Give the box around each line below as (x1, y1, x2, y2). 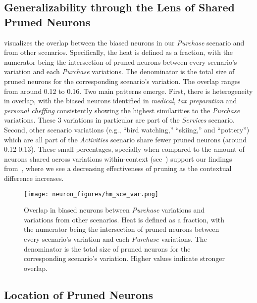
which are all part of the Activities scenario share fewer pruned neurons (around (4, 134, 247, 144)
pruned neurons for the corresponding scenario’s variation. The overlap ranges (4, 76, 241, 86)
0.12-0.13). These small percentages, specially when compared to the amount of (4, 144, 245, 154)
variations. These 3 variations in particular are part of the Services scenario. (4, 115, 235, 125)
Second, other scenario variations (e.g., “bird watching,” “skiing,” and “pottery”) (4, 124, 250, 134)
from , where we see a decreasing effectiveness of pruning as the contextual (4, 163, 232, 173)
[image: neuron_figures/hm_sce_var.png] (24, 190, 159, 198)
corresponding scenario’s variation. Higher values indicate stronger (24, 253, 225, 263)
